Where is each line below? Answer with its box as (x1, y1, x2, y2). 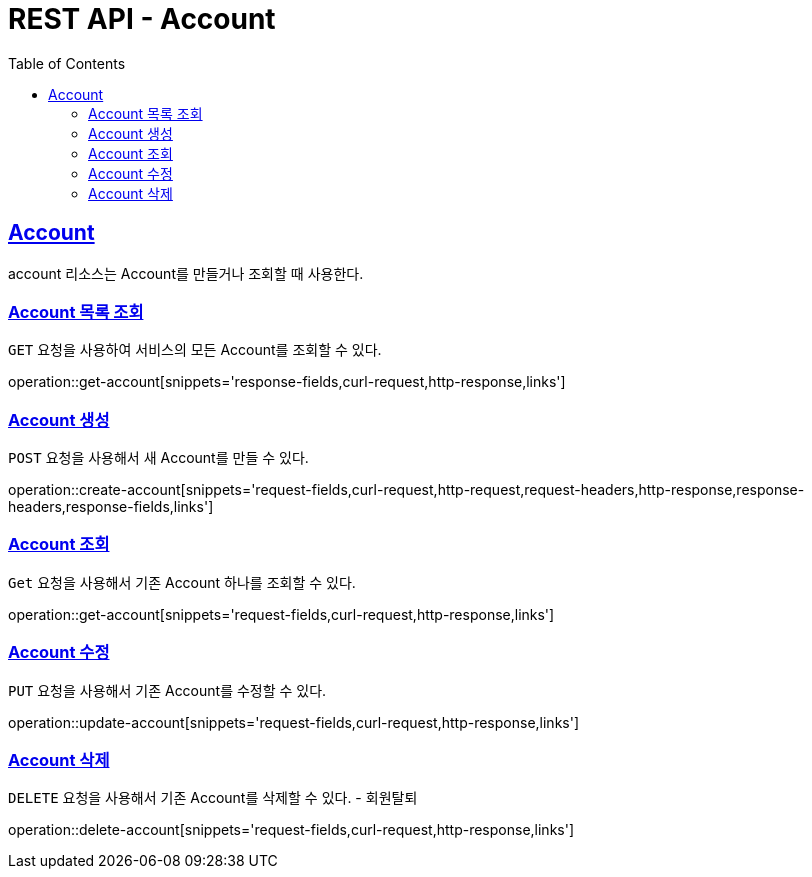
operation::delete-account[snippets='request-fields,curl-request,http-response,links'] (8, 821, 575, 839)
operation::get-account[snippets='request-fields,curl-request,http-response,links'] (8, 605, 555, 623)
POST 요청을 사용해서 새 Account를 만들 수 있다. (8, 449, 309, 467)
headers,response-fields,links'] (8, 498, 214, 516)
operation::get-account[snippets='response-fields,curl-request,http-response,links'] (8, 373, 566, 391)
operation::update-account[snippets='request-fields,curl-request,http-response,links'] (8, 713, 580, 731)
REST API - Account (8, 2, 276, 36)
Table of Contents (8, 54, 126, 72)
